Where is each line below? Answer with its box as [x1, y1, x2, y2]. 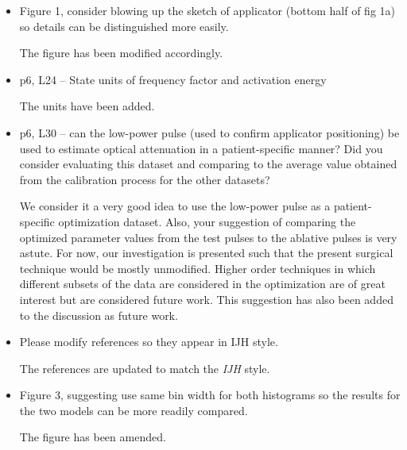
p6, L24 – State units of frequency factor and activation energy [19, 71, 327, 87]
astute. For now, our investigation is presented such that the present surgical [19, 244, 393, 261]
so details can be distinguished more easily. [19, 17, 229, 34]
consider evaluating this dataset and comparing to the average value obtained [19, 156, 397, 172]
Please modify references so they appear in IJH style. [19, 333, 278, 350]
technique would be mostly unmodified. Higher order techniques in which [19, 260, 376, 276]
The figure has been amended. [19, 429, 166, 445]
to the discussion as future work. [19, 306, 178, 323]
